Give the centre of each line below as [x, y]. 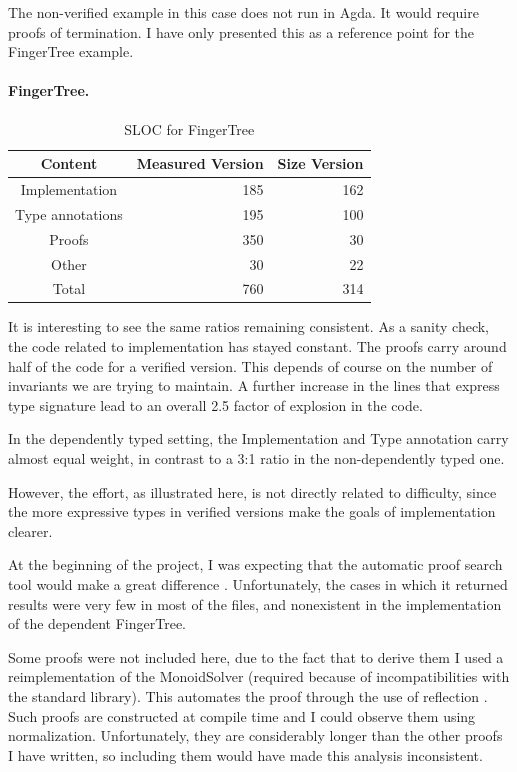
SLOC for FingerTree [189, 128]
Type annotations [69, 213]
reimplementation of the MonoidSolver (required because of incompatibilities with [259, 676]
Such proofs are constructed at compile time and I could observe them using [242, 715]
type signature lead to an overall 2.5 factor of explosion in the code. [215, 404]
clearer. [30, 530]
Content [69, 163]
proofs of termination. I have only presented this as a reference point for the [241, 31]
